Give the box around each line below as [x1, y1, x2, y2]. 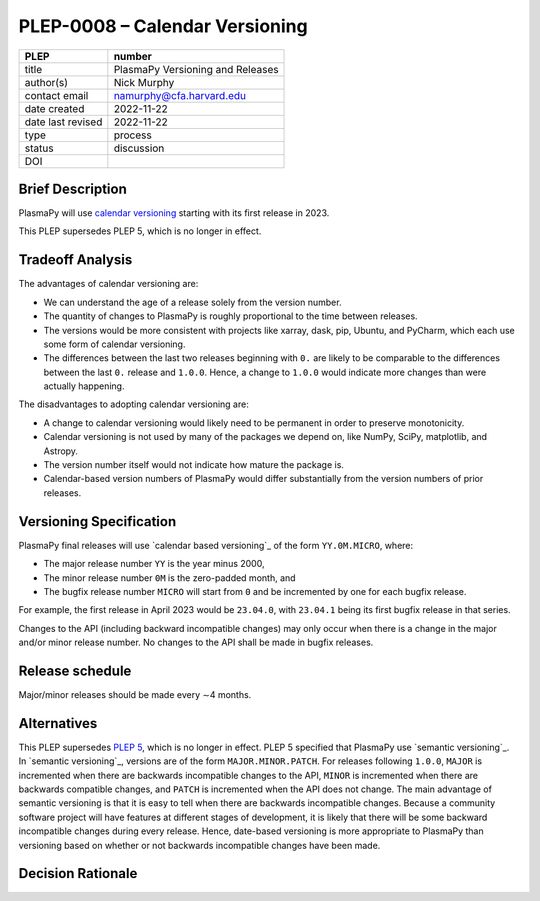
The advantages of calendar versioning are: [18, 278, 199, 290]
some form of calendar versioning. [43, 338, 186, 350]
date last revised [24, 115, 103, 129]
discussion [113, 141, 165, 155]
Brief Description [18, 180, 127, 197]
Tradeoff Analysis [18, 251, 133, 269]
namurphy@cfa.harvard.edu [113, 88, 247, 102]
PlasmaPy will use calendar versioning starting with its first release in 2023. [18, 207, 330, 219]
